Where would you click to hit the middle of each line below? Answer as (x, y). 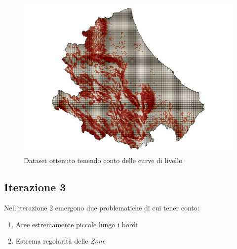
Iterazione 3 (35, 187)
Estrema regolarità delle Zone (60, 241)
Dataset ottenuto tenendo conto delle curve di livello (103, 160)
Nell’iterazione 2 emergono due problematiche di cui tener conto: (102, 208)
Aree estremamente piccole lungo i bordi (77, 224)
